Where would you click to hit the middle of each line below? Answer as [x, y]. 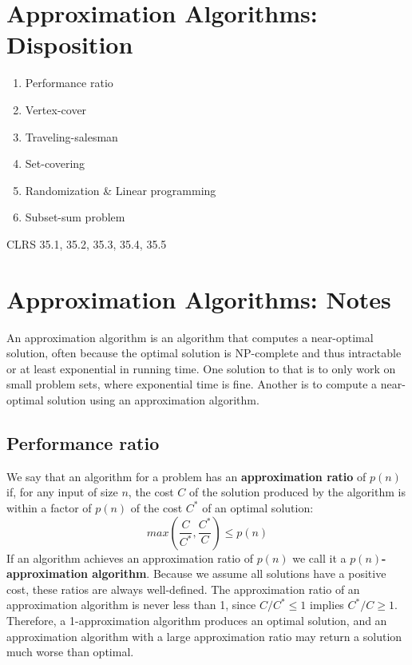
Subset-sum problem [75, 217]
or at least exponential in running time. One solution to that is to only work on [201, 368]
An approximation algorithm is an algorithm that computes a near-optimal [190, 337]
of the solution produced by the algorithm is [297, 492]
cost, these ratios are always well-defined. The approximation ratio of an [183, 589]
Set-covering [55, 163]
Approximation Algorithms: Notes [199, 299]
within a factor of [49, 507]
